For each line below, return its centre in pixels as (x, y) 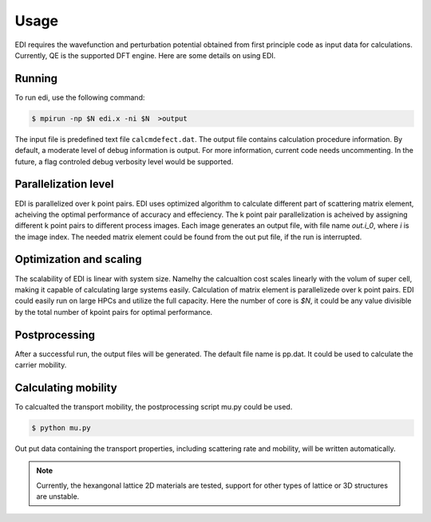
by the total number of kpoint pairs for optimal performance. (114, 312)
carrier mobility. (41, 365)
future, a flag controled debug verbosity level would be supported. (124, 161)
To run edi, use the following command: (80, 97)
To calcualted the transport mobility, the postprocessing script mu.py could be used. (154, 406)
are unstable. (58, 496)
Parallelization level (65, 184)
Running (36, 78)
